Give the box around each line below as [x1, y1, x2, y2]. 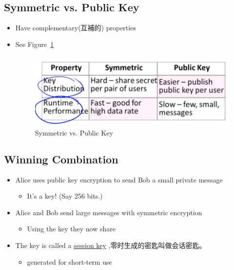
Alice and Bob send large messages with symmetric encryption [15, 207, 202, 217]
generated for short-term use [27, 256, 112, 267]
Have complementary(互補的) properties [15, 22, 136, 33]
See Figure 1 [15, 39, 54, 49]
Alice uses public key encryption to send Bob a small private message [15, 174, 223, 184]
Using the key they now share [27, 224, 116, 234]
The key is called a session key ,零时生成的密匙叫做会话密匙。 [15, 240, 206, 250]
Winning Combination [4, 151, 118, 166]
